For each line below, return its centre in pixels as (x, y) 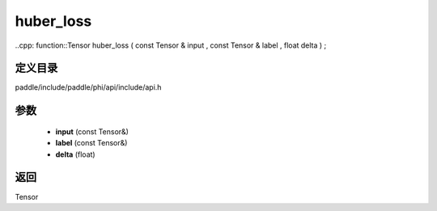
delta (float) (76, 154)
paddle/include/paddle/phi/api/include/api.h (88, 87)
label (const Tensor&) (91, 143)
